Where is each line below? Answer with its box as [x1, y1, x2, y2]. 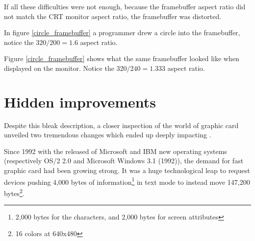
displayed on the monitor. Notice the [4, 63, 114, 73]
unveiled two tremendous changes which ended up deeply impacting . [4, 130, 211, 140]
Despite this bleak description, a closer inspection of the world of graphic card [4, 120, 239, 130]
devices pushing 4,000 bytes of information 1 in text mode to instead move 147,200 [4, 175, 250, 187]
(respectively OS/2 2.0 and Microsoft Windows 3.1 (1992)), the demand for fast [4, 155, 244, 166]
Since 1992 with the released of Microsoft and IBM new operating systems [4, 146, 227, 156]
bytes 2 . [4, 186, 25, 198]
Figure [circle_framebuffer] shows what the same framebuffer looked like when [4, 53, 239, 64]
